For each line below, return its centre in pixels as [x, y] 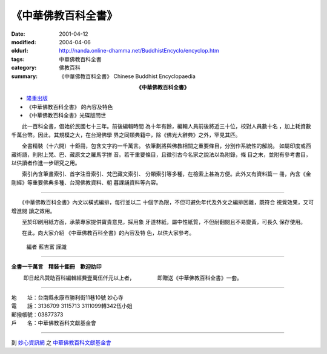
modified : [24, 42]
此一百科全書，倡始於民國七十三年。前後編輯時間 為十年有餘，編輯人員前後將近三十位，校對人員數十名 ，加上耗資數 [166, 126]
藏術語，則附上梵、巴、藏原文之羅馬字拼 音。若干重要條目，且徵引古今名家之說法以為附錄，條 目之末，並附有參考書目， [161, 154]
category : [24, 68]
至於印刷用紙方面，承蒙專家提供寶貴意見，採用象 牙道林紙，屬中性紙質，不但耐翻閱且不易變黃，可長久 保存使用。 [163, 221]
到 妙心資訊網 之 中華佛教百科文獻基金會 [61, 343]
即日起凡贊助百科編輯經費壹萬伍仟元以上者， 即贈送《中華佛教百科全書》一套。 [133, 278]
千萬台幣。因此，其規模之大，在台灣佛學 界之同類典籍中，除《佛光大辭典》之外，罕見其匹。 [126, 135]
